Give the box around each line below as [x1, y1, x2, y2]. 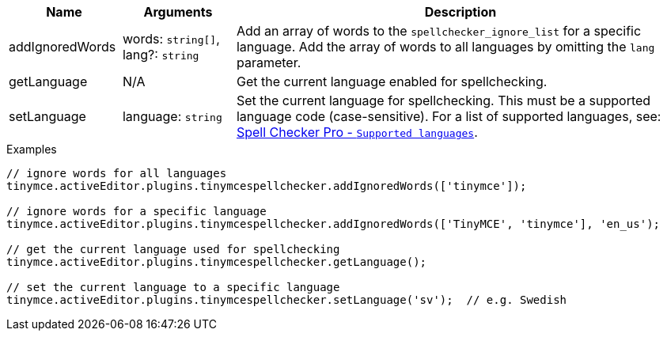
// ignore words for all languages [6, 167, 227, 180]
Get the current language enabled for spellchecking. [236, 74, 548, 89]
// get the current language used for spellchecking [6, 243, 340, 256]
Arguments [143, 4, 213, 20]
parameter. [236, 55, 301, 70]
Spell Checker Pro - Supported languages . [236, 124, 478, 140]
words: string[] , [122, 31, 220, 47]
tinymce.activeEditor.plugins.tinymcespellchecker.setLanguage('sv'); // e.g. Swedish [6, 293, 567, 306]
